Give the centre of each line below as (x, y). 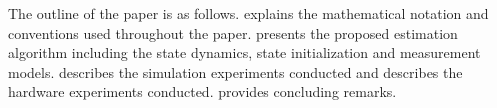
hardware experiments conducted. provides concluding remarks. (202, 91)
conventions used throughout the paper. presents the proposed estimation (233, 32)
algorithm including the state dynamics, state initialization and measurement (244, 52)
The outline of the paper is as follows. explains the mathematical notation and (248, 13)
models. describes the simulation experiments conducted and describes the (235, 71)
